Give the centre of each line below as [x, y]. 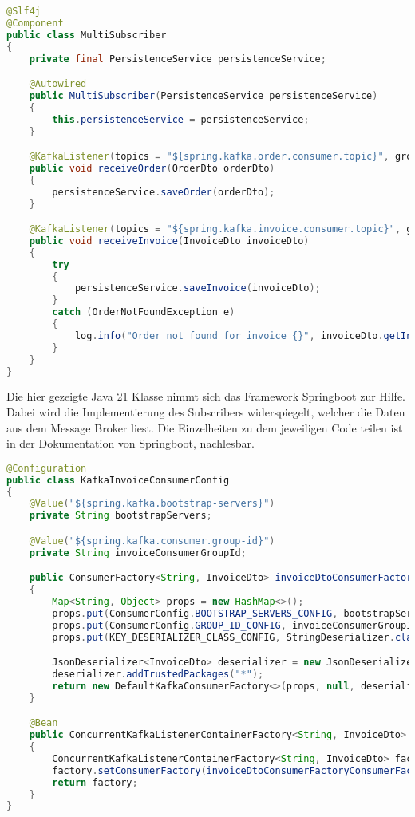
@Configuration [47, 468]
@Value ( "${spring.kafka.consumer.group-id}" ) [152, 541]
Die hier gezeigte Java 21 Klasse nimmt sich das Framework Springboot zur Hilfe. [206, 396]
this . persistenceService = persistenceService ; [181, 119]
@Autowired [58, 84]
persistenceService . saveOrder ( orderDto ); [164, 192]
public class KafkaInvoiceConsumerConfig [118, 480]
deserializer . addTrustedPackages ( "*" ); [158, 675]
